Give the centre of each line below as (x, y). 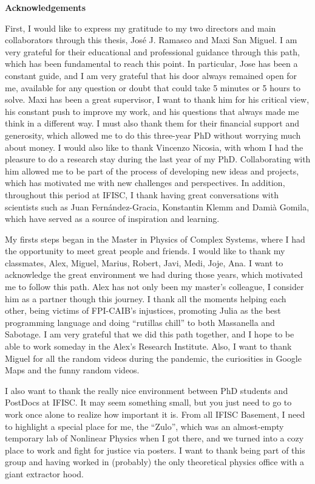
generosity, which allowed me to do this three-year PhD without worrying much (153, 135)
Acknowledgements (46, 7)
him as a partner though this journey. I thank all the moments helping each (146, 298)
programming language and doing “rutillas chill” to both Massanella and (140, 322)
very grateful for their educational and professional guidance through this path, (152, 51)
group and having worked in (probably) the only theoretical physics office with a (155, 462)
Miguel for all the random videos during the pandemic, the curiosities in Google (153, 358)
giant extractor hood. (44, 473)
